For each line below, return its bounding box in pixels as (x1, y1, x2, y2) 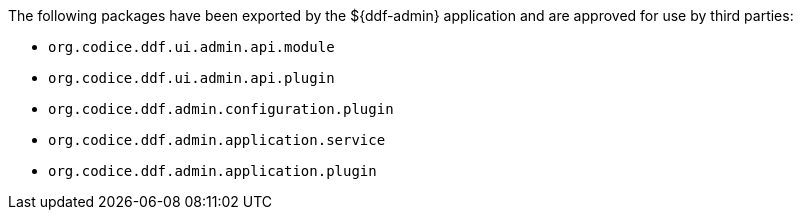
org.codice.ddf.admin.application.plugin (48, 163, 377, 179)
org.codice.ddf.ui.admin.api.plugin (48, 70, 335, 86)
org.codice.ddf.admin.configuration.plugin (48, 101, 394, 117)
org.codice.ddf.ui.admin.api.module (48, 39, 335, 55)
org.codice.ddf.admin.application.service (48, 132, 386, 148)
